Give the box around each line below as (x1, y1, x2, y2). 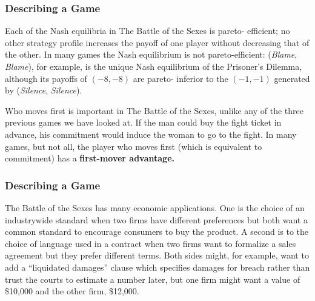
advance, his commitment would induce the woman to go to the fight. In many (5, 127, 297, 140)
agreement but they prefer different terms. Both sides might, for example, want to (5, 249, 309, 262)
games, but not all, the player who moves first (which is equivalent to (5, 140, 262, 152)
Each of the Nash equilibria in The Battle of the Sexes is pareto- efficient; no (5, 24, 290, 37)
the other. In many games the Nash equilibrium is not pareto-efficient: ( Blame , (5, 48, 297, 61)
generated (274, 72, 310, 84)
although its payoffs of (5, 72, 87, 84)
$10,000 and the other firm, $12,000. (5, 285, 139, 297)
